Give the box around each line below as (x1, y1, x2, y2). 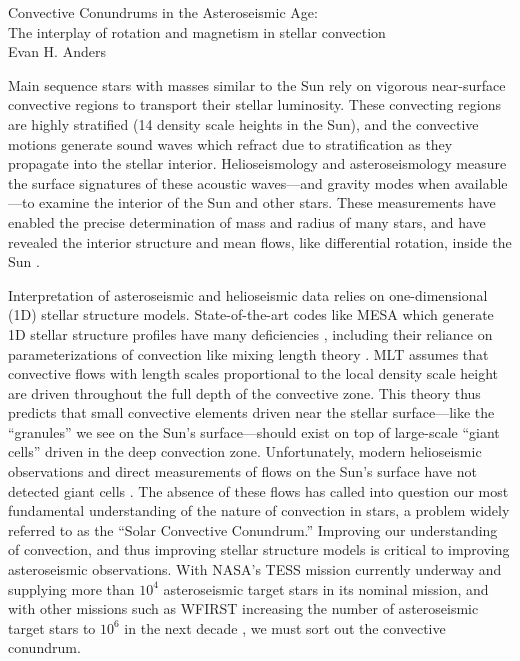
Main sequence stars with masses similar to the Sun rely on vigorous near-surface (8, 74, 506, 95)
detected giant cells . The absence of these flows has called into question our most (8, 480, 509, 501)
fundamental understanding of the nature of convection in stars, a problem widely (8, 500, 510, 521)
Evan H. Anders (8, 41, 106, 62)
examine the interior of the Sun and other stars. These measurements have (39, 192, 496, 213)
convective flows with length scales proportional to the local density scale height (8, 363, 499, 384)
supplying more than (8, 578, 135, 599)
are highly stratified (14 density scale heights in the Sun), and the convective (8, 113, 479, 134)
